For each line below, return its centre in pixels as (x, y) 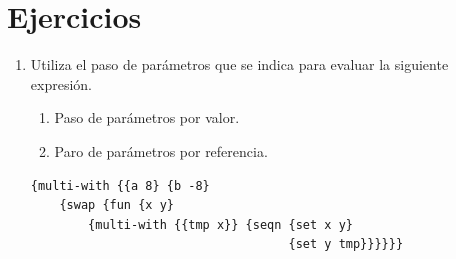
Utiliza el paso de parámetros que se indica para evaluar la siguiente (239, 64)
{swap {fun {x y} (116, 205)
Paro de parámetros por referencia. (161, 150)
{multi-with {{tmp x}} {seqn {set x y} (220, 224)
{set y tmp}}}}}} (346, 244)
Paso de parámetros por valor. (147, 117)
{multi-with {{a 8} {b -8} (120, 185)
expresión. (61, 83)
